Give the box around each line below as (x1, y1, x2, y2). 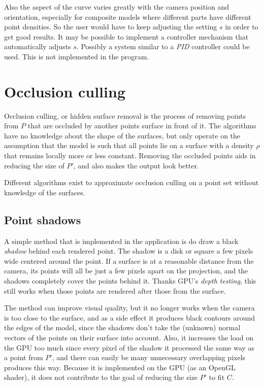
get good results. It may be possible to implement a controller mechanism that (4, 31, 249, 42)
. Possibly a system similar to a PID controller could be (76, 41, 250, 52)
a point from (4, 352, 43, 363)
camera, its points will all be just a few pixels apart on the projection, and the (4, 265, 248, 276)
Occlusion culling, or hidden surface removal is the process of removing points (4, 110, 246, 121)
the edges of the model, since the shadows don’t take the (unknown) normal (4, 322, 241, 333)
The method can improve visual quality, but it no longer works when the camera (4, 302, 255, 313)
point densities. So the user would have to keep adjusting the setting (4, 21, 217, 32)
